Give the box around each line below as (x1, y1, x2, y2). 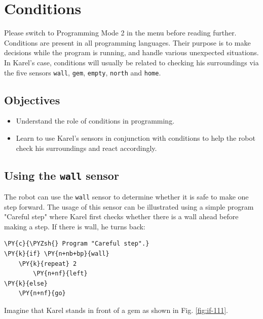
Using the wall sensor (4, 167, 119, 183)
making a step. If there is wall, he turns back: (4, 221, 145, 231)
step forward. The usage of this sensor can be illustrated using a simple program (4, 201, 254, 212)
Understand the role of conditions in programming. (16, 115, 175, 126)
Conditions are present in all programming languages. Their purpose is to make (4, 37, 251, 48)
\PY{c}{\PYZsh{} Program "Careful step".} (4, 240, 149, 248)
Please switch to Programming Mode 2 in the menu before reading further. (4, 27, 237, 38)
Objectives (4, 92, 60, 107)
